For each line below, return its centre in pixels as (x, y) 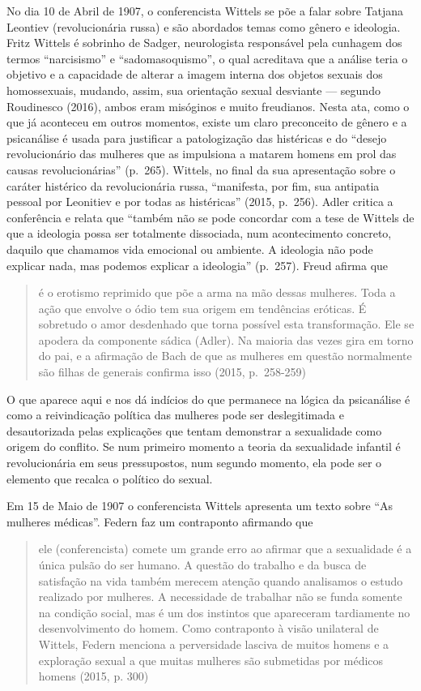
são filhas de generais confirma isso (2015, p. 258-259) (172, 372)
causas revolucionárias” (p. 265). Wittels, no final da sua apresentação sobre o (201, 169)
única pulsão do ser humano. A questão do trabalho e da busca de (202, 564)
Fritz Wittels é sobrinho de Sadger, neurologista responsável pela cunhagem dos (204, 43)
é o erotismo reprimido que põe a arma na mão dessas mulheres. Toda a (217, 292)
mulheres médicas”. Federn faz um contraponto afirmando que (160, 521)
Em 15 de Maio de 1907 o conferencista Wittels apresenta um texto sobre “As (200, 506)
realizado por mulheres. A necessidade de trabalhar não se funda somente (220, 597)
